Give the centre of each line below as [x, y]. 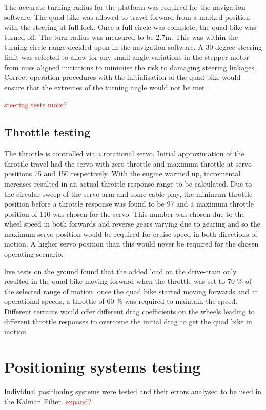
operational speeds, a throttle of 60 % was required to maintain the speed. [121, 301]
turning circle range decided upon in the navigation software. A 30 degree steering [133, 47]
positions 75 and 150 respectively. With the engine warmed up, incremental [122, 173]
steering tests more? [35, 104]
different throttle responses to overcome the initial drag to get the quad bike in [128, 321]
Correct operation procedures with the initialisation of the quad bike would [122, 77]
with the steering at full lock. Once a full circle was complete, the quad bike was [130, 27]
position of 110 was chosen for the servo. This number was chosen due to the [125, 213]
